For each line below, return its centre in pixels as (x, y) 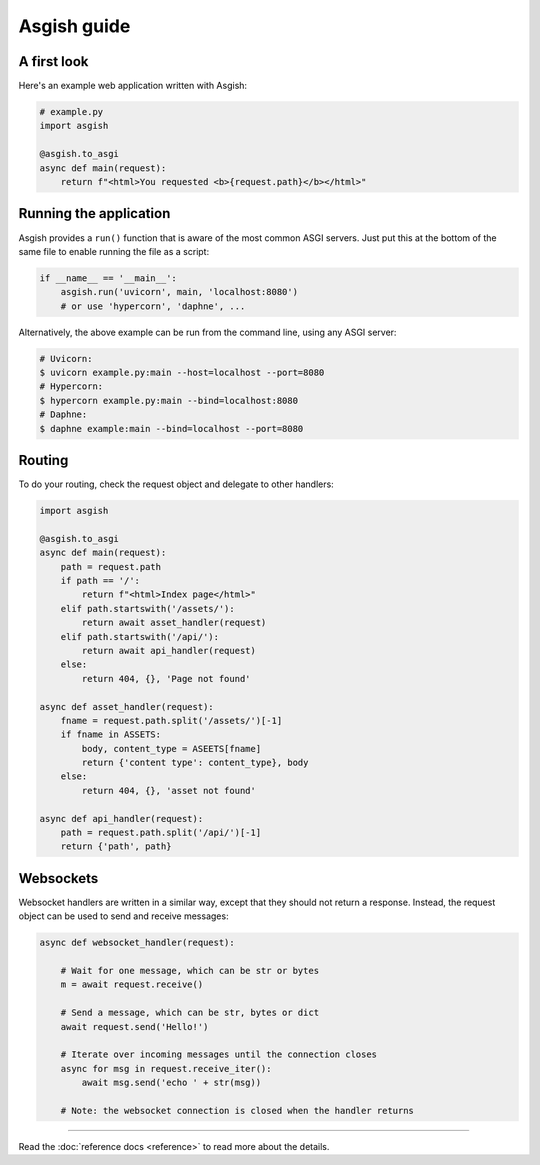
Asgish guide (74, 26)
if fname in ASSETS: (111, 734)
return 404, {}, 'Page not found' (166, 678)
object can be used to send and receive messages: (123, 916)
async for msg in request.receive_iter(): (166, 1068)
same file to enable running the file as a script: (114, 251)
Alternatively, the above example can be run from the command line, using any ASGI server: (207, 332)
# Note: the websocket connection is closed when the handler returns (237, 1110)
